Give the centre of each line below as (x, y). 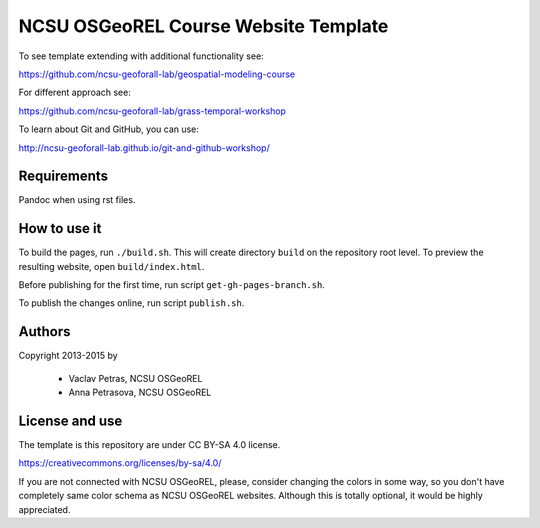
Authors (44, 331)
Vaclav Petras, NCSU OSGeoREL (135, 378)
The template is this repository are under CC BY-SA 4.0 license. (149, 445)
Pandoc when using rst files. (77, 200)
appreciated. (44, 509)
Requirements (63, 176)
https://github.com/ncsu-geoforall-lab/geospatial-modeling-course (157, 74)
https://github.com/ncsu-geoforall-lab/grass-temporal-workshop (152, 111)
